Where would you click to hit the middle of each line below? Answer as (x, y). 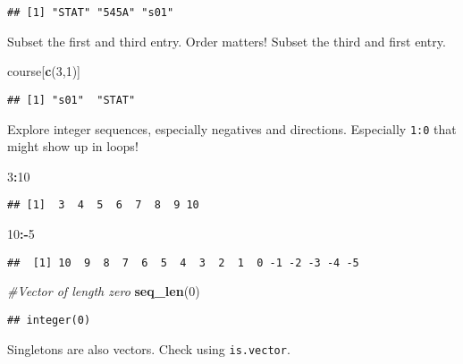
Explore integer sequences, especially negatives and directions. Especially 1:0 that (232, 128)
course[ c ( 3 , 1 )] (44, 71)
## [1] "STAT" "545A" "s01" (91, 13)
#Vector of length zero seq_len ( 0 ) (104, 291)
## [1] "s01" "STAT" (72, 100)
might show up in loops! (73, 146)
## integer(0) (49, 320)
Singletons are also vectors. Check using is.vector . (149, 348)
